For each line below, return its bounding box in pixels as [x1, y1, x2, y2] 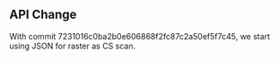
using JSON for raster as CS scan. [9, 40, 136, 51]
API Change [9, 7, 77, 22]
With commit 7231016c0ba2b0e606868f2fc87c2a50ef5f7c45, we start [9, 30, 271, 41]
